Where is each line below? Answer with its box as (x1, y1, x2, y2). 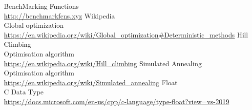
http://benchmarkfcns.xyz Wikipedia (4, 10, 115, 20)
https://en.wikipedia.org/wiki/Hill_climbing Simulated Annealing (4, 58, 202, 68)
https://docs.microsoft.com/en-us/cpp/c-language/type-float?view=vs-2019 (4, 96, 230, 106)
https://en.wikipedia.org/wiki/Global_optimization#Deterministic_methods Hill (4, 29, 248, 39)
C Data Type (4, 87, 44, 97)
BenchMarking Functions (4, 1, 79, 11)
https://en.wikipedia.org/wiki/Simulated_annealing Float (4, 77, 178, 87)
